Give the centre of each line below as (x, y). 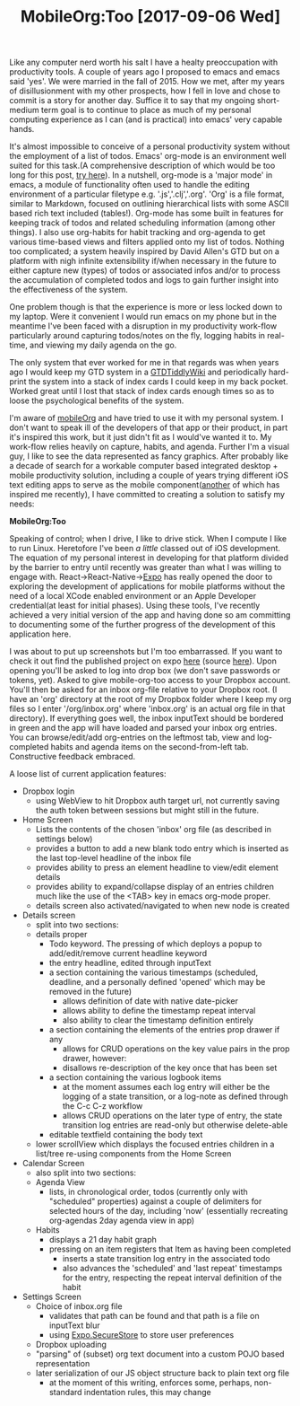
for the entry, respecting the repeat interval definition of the (172, 1278)
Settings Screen (52, 1297)
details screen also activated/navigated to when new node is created (163, 906)
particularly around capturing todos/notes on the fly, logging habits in (137, 336)
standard (65, 1393)
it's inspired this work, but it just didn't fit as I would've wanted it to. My (141, 437)
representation (63, 1364)
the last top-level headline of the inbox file (113, 858)
